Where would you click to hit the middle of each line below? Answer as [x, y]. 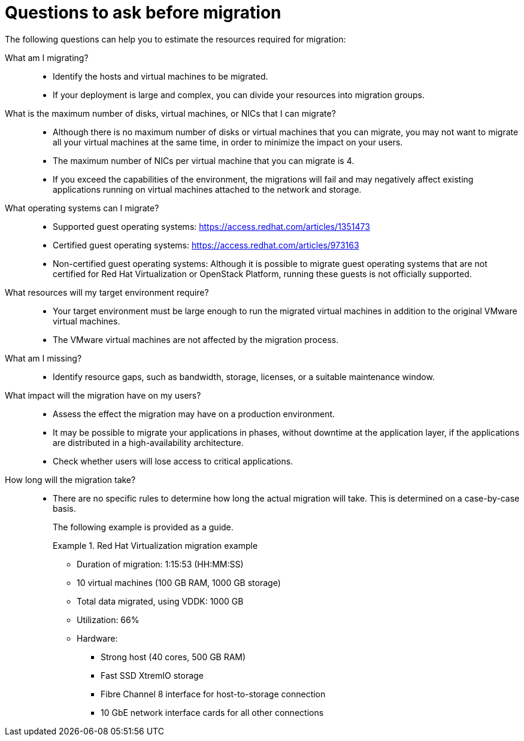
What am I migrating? [47, 57]
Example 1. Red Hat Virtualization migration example [155, 545]
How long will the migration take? [70, 479]
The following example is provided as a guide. [143, 527]
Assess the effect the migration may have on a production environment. [194, 414]
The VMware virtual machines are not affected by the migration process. [196, 339]
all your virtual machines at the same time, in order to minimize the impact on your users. [228, 142]
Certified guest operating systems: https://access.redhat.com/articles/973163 [206, 245]
